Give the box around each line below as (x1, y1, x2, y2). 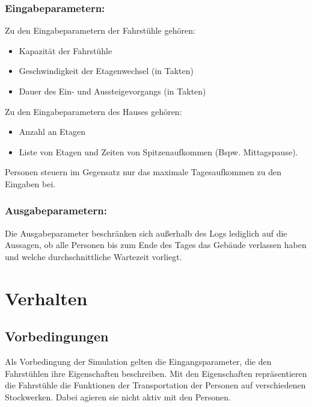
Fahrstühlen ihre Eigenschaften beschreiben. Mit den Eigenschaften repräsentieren (5, 367, 307, 379)
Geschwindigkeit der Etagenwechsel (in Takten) (19, 64, 194, 77)
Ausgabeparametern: (5, 203, 107, 218)
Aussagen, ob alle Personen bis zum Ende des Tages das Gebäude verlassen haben (5, 238, 307, 251)
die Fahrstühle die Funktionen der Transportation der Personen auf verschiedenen (5, 379, 306, 391)
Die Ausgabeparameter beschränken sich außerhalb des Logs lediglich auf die (5, 226, 287, 239)
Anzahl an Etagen (19, 125, 86, 138)
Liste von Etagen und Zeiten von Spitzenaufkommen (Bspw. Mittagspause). (19, 145, 298, 158)
